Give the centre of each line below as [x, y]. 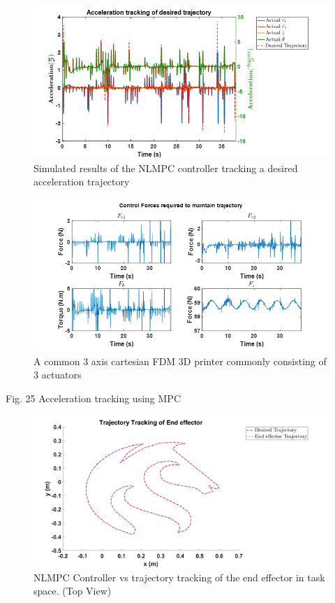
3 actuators [58, 375]
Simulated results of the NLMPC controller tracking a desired [166, 168]
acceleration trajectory [82, 182]
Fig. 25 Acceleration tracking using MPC [93, 398]
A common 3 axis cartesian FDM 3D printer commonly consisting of [180, 361]
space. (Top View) [73, 591]
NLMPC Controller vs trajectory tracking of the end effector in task [179, 577]
